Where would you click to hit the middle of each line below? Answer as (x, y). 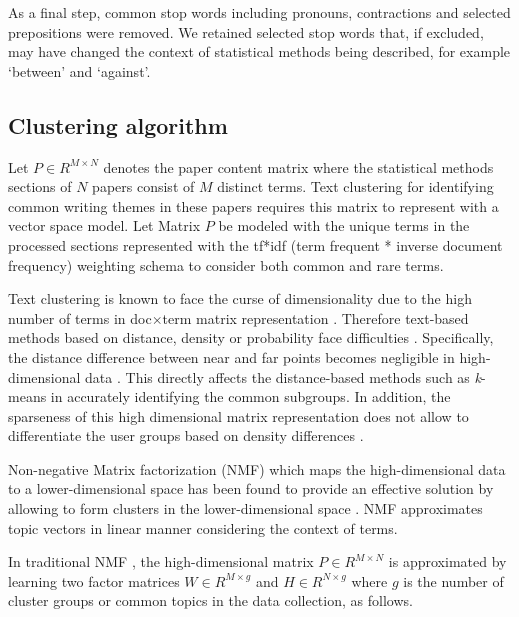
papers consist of (143, 186)
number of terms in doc (80, 317)
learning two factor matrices (94, 580)
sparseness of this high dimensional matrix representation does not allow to (238, 415)
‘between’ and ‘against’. (79, 70)
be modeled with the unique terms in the (344, 225)
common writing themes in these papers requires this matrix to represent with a (253, 205)
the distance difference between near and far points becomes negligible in (231, 356)
